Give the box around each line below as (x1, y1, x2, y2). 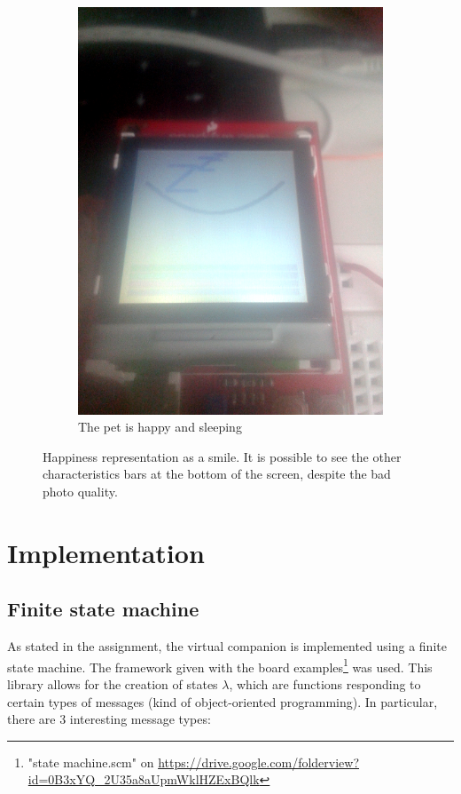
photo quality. (43, 482, 118, 501)
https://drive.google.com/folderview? (158, 752, 360, 771)
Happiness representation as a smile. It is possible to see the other (43, 447, 402, 465)
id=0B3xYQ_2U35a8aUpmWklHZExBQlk (27, 770, 260, 789)
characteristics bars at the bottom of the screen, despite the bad (43, 464, 391, 483)
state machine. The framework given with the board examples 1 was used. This (7, 655, 433, 676)
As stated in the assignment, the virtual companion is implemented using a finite (7, 637, 447, 655)
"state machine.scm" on (27, 752, 154, 771)
